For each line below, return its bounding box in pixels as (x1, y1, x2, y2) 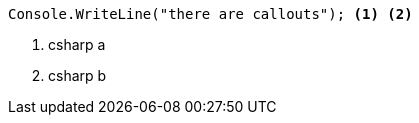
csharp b (48, 67, 107, 84)
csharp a (48, 36, 106, 53)
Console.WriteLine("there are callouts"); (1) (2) (8, 6, 413, 22)
